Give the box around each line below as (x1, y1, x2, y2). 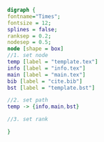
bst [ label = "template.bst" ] (7, 84, 96, 91)
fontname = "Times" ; (7, 13, 61, 20)
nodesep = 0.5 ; (7, 39, 52, 46)
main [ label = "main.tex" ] (7, 71, 86, 78)
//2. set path (7, 97, 49, 104)
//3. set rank (7, 116, 49, 123)
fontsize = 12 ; (7, 19, 52, 26)
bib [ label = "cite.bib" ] (7, 77, 82, 85)
